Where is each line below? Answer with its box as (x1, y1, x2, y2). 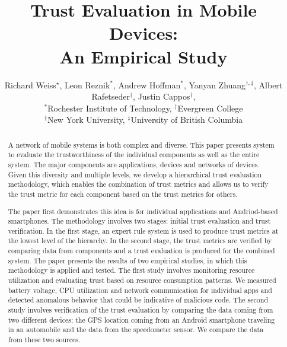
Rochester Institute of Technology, (47, 101, 172, 114)
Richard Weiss (4, 78, 56, 91)
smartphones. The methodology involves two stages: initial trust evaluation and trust (8, 216, 271, 226)
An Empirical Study (59, 44, 228, 68)
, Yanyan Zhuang (183, 78, 246, 91)
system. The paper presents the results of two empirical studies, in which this (8, 255, 247, 265)
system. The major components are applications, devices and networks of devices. (8, 159, 260, 169)
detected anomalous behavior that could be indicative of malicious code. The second (8, 295, 268, 305)
